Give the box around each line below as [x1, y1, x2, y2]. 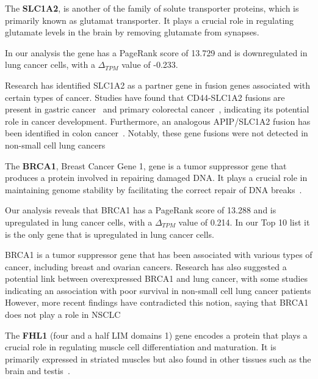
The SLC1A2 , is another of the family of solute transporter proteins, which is [5, 2, 299, 14]
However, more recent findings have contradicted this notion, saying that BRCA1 [5, 296, 309, 309]
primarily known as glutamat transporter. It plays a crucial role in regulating [5, 13, 294, 26]
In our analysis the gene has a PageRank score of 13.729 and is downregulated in [5, 46, 308, 59]
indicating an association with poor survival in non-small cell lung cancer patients [5, 284, 311, 296]
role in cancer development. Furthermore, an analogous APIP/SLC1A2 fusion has [5, 114, 311, 127]
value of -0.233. [121, 58, 178, 71]
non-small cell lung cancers [5, 138, 106, 151]
